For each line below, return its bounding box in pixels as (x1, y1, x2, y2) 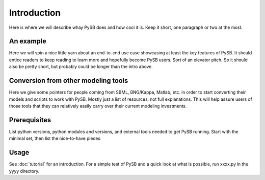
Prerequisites (9, 115, 51, 124)
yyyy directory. (9, 168, 40, 174)
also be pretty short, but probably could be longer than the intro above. (9, 64, 153, 69)
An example (9, 37, 47, 45)
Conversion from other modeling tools (9, 76, 129, 85)
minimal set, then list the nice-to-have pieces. (9, 135, 102, 141)
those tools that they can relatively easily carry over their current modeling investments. (9, 103, 187, 109)
